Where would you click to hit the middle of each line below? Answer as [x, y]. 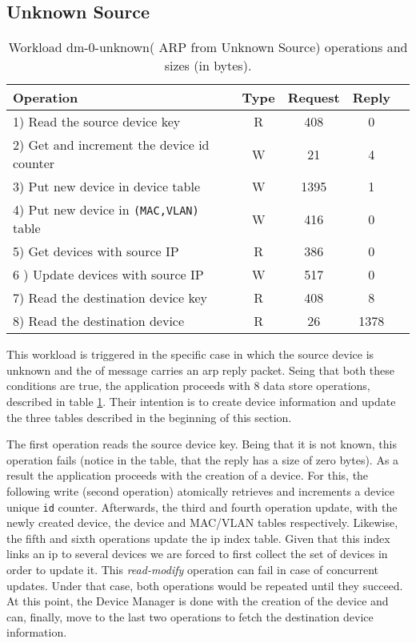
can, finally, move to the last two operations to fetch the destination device [190, 616]
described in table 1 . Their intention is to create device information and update [201, 401]
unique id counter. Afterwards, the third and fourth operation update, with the [202, 506]
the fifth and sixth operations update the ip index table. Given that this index [198, 538]
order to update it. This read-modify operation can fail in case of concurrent [193, 569]
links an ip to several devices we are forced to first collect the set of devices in [197, 554]
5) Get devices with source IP [96, 251]
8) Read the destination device [99, 321]
